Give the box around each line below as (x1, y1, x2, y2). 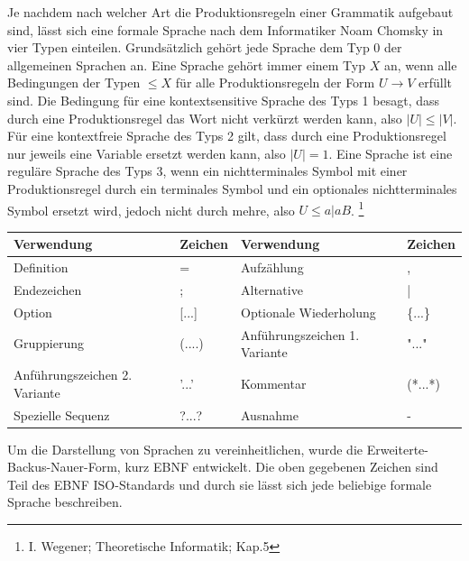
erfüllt (418, 73, 453, 92)
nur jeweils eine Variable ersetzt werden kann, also (7, 143, 286, 162)
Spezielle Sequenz (14, 405, 110, 424)
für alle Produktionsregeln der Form (175, 73, 375, 92)
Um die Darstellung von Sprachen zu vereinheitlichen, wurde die (7, 439, 363, 458)
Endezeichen (14, 280, 82, 299)
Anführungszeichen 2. (14, 365, 133, 384)
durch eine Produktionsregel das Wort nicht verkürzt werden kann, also (7, 108, 402, 127)
